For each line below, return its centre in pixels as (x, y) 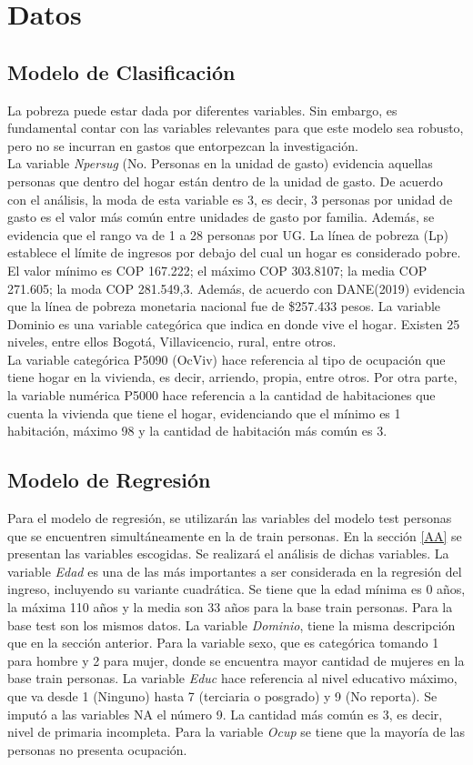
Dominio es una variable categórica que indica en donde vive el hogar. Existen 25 (234, 323)
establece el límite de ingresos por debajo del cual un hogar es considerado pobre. (234, 252)
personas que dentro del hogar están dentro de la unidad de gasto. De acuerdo (225, 181)
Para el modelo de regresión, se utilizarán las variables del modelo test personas (230, 518)
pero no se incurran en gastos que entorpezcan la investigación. (183, 145)
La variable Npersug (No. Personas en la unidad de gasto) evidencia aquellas (220, 163)
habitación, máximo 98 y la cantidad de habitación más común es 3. (197, 431)
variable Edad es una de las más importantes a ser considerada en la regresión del (235, 571)
